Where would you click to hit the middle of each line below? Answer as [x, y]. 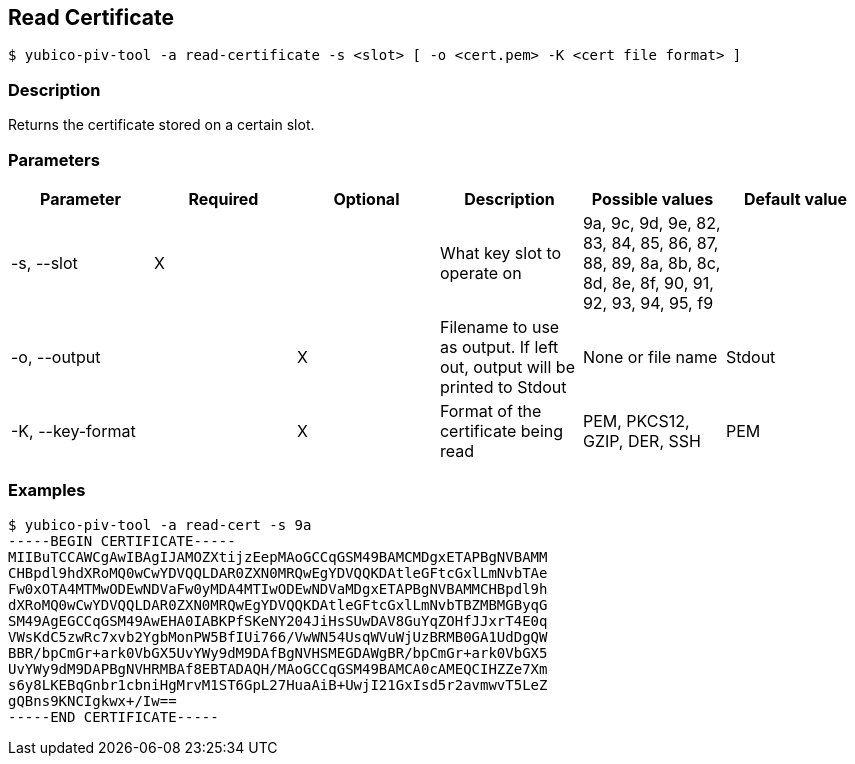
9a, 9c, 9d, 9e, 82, [651, 222]
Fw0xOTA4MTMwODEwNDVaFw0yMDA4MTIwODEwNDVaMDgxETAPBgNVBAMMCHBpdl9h [278, 588]
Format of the [490, 410]
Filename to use [499, 326]
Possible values [652, 198]
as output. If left [499, 346]
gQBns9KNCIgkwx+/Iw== [92, 700]
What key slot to [500, 252]
